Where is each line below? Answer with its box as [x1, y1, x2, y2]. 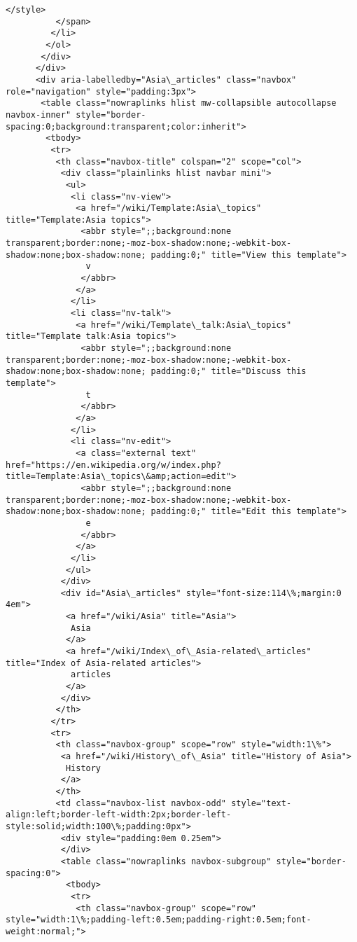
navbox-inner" [6, 109, 71, 120]
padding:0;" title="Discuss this [150, 366, 307, 377]
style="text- [231, 798, 292, 808]
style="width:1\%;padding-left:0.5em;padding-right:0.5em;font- [6, 915, 311, 925]
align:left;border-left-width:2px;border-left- [6, 810, 232, 820]
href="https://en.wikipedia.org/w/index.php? [6, 459, 221, 470]
